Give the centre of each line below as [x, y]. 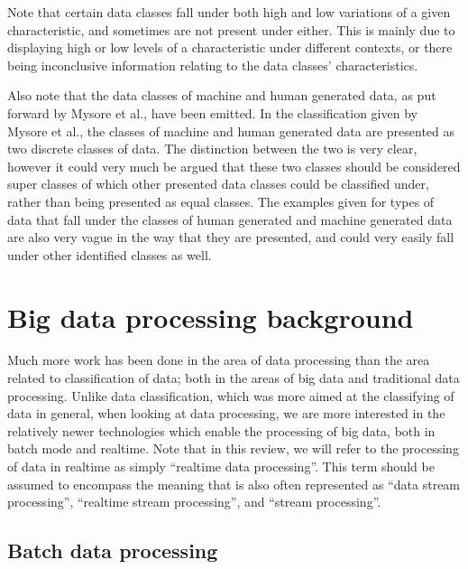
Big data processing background [211, 317]
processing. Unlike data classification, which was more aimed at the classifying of [231, 395]
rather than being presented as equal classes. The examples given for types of [221, 201]
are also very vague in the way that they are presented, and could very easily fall [231, 237]
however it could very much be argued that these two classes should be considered [234, 166]
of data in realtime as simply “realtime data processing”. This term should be [221, 466]
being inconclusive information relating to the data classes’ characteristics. [213, 65]
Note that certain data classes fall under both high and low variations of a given [229, 12]
